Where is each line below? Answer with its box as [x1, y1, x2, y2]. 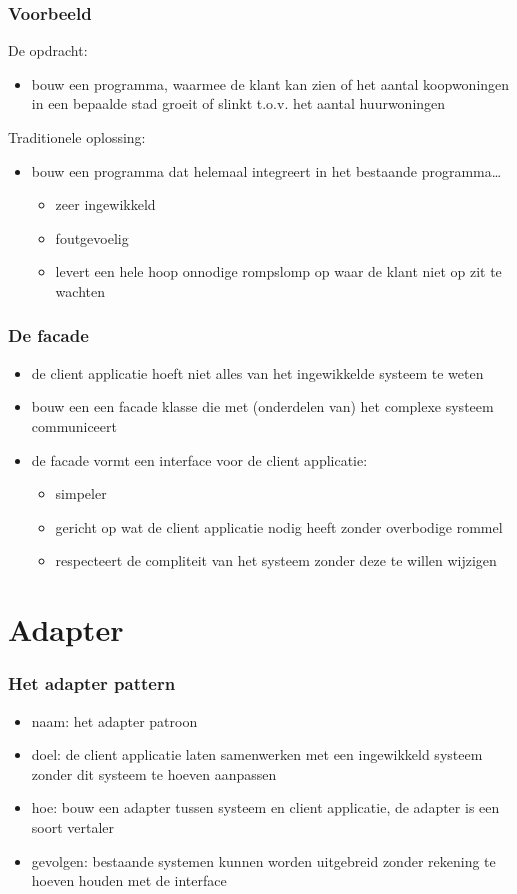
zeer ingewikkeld [55, 194, 156, 215]
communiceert [31, 415, 117, 436]
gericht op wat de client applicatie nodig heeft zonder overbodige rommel [55, 516, 503, 537]
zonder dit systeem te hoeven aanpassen [31, 763, 277, 784]
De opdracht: [8, 40, 88, 61]
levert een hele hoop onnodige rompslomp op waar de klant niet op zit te [55, 261, 502, 282]
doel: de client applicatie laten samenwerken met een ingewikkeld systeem [31, 744, 483, 765]
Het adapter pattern [8, 671, 176, 696]
